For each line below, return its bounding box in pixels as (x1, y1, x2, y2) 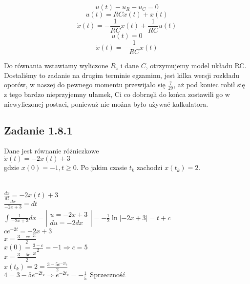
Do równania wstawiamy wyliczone (4, 60, 108, 71)
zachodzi (137, 162, 163, 172)
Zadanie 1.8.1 (4, 122, 73, 137)
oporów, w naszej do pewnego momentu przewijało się (4, 79, 166, 90)
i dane (120, 60, 139, 71)
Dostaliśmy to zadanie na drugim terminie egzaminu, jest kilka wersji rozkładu (4, 70, 240, 80)
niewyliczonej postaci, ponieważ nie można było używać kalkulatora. (4, 98, 208, 109)
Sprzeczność (90, 272, 125, 279)
